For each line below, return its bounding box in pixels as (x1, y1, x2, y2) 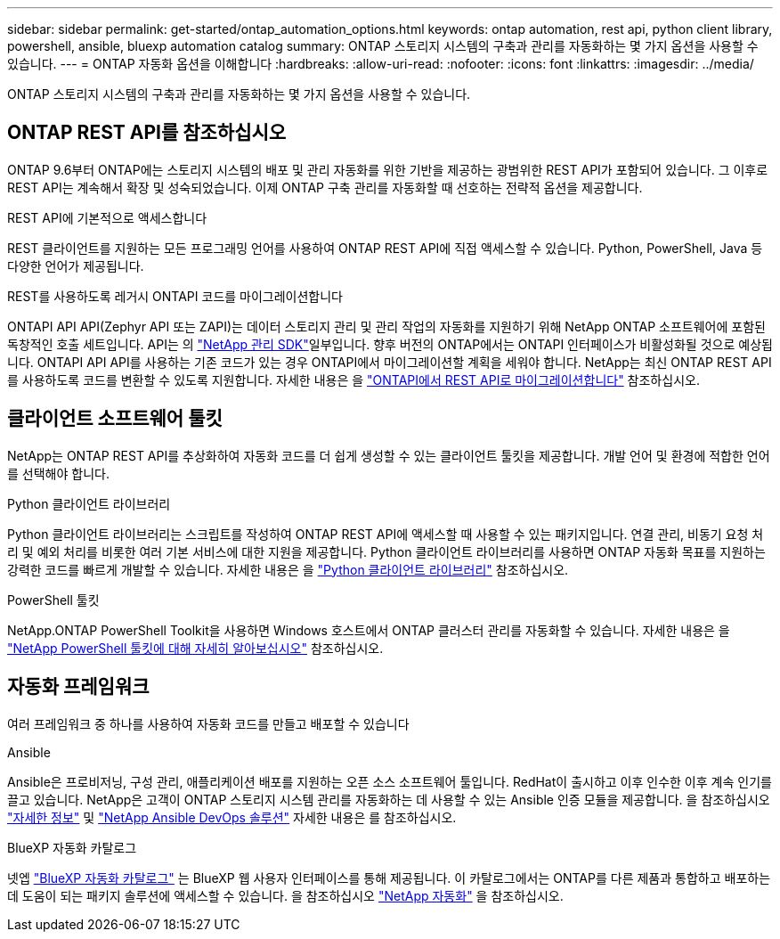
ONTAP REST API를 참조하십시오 (7, 121, 287, 144)
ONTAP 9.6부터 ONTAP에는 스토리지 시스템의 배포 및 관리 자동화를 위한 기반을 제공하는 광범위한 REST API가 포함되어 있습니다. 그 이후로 (7, 161, 768, 177)
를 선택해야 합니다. (7, 465, 110, 481)
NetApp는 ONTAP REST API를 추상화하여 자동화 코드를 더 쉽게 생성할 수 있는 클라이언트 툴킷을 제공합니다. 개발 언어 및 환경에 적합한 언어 (7, 447, 770, 463)
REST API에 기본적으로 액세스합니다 (7, 209, 207, 225)
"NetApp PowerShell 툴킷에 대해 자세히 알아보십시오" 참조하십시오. (7, 640, 384, 656)
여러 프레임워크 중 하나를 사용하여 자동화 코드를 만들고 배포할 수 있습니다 (7, 715, 410, 731)
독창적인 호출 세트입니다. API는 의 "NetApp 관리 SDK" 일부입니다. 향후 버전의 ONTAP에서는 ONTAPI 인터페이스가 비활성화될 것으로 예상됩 (7, 336, 773, 352)
